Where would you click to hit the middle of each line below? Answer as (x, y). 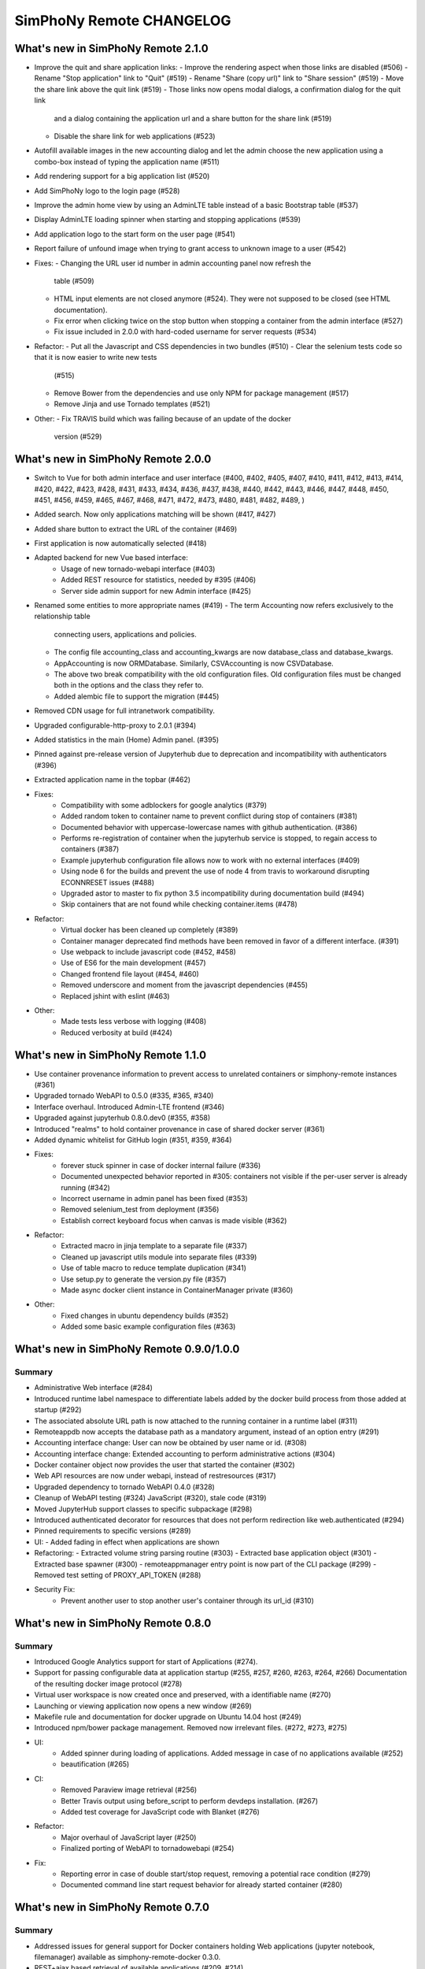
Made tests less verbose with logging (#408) (134, 1022)
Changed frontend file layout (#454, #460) (130, 973)
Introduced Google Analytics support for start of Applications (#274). (146, 1661)
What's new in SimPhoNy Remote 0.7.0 (112, 1907)
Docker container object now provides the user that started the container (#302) (164, 1465)
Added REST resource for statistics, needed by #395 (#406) (159, 580)
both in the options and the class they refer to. (129, 685)
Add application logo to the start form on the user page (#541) (135, 234)
